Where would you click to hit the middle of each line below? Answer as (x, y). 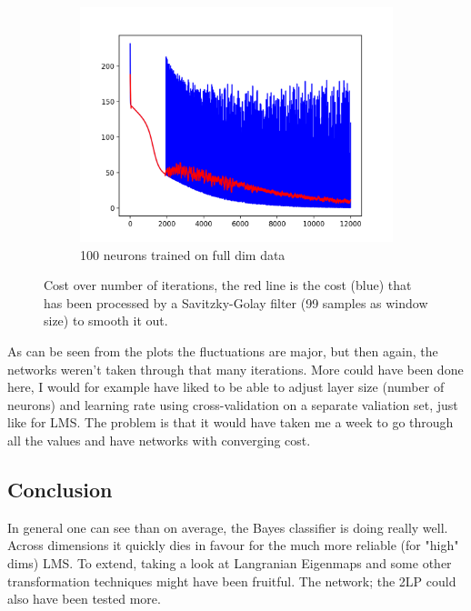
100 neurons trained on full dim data (183, 254)
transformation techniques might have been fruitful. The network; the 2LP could (232, 581)
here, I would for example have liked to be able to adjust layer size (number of (226, 387)
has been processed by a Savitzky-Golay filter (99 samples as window (236, 302)
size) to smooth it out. (106, 321)
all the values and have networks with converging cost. (159, 440)
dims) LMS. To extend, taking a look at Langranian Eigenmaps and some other (230, 562)
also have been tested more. (84, 599)
